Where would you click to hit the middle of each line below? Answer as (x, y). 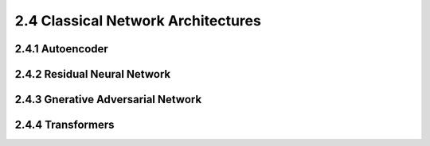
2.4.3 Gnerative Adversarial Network (108, 100)
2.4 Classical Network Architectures (138, 21)
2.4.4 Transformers (64, 125)
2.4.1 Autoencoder (62, 49)
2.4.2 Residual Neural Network (93, 74)
